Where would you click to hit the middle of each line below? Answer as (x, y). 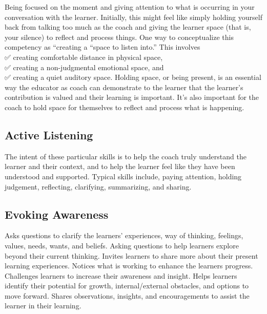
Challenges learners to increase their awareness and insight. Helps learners (121, 275)
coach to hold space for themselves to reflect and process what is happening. (125, 107)
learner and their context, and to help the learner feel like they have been (120, 166)
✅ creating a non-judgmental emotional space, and (84, 67)
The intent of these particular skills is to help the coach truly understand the (126, 156)
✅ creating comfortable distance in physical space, (84, 57)
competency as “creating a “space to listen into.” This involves (102, 47)
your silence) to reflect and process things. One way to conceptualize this (119, 37)
